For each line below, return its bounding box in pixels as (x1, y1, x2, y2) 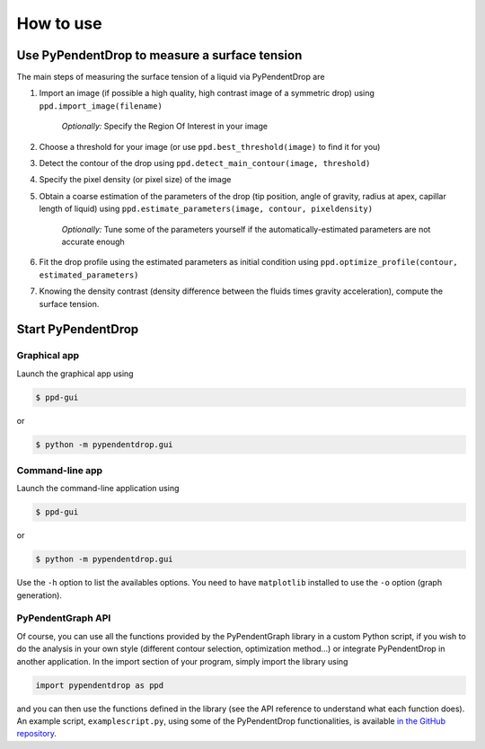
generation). (16, 589, 63, 601)
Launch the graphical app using (16, 368, 134, 379)
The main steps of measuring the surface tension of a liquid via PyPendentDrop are (16, 72, 325, 83)
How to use (16, 13, 102, 33)
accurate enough (61, 236, 125, 247)
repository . (16, 728, 57, 739)
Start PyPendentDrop (16, 322, 139, 337)
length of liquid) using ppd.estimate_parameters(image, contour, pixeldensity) (39, 203, 373, 215)
